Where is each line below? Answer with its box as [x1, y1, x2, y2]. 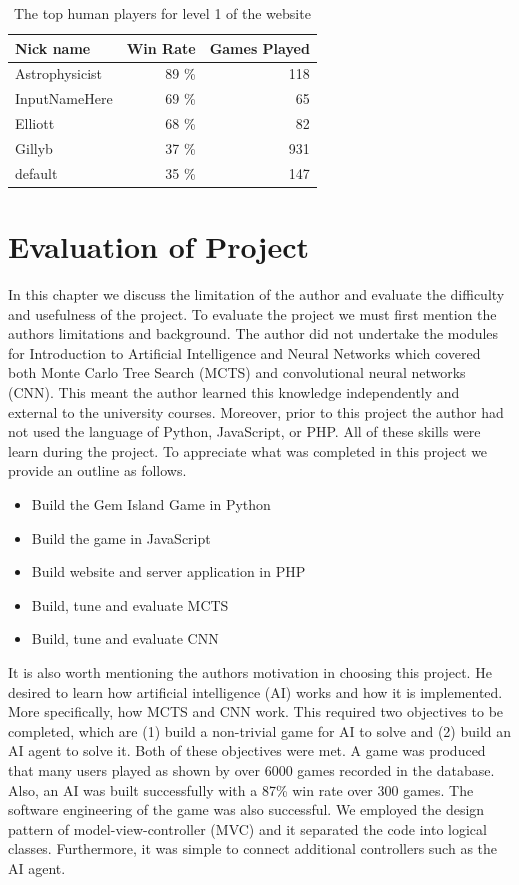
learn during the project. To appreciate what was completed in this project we [8, 440, 488, 461]
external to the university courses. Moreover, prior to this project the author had [8, 401, 504, 422]
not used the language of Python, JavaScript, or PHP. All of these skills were [8, 421, 481, 442]
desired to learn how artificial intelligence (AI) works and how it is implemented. [8, 681, 503, 702]
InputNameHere [15, 88, 113, 109]
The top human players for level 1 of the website [13, 3, 311, 23]
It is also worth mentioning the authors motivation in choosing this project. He [8, 661, 492, 682]
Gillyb [15, 137, 53, 158]
